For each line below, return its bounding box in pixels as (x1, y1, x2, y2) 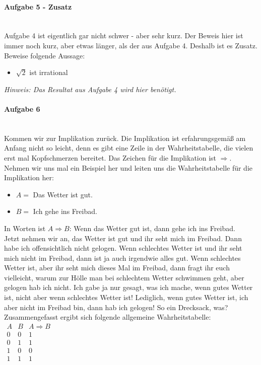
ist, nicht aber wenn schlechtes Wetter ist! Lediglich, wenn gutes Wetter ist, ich (4, 292, 248, 303)
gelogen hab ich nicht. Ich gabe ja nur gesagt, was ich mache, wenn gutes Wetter (4, 282, 253, 293)
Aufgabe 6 (4, 103, 40, 114)
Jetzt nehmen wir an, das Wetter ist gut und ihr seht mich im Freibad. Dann (4, 233, 242, 243)
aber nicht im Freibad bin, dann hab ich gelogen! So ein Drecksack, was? (4, 302, 228, 312)
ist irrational (29, 67, 68, 78)
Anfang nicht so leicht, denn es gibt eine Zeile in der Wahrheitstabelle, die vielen (4, 142, 253, 153)
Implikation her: (4, 172, 54, 183)
